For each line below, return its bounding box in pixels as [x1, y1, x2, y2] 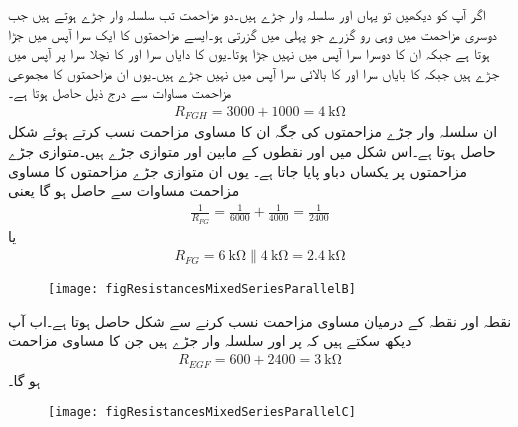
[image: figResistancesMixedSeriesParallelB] [48, 282, 356, 297]
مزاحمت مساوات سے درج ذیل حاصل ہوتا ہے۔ [8, 82, 232, 103]
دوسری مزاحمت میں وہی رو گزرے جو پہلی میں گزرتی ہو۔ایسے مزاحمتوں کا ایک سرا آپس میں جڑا [8, 23, 497, 44]
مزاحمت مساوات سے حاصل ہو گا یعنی [8, 180, 240, 201]
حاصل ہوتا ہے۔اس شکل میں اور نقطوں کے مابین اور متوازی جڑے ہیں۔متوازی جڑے [8, 141, 496, 162]
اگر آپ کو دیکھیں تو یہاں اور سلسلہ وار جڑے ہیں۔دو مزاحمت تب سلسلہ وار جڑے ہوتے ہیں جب [8, 4, 486, 24]
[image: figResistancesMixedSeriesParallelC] [48, 405, 356, 420]
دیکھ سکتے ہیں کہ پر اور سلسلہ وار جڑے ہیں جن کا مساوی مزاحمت [8, 330, 412, 351]
